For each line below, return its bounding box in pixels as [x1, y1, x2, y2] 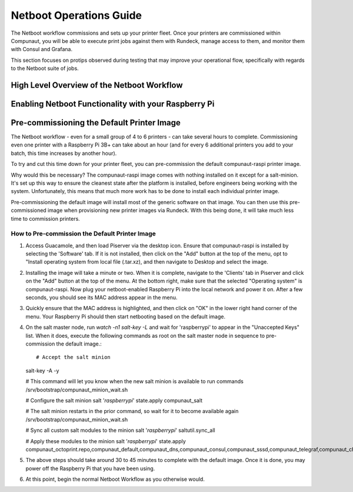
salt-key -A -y [25, 367, 59, 374]
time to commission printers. [11, 215, 81, 222]
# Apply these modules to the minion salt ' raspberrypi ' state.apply [25, 437, 187, 444]
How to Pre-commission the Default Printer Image [11, 230, 156, 238]
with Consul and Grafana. [11, 46, 73, 53]
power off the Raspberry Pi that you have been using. [25, 465, 155, 472]
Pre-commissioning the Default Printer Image [11, 118, 181, 128]
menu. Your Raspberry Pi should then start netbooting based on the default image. [25, 313, 226, 320]
